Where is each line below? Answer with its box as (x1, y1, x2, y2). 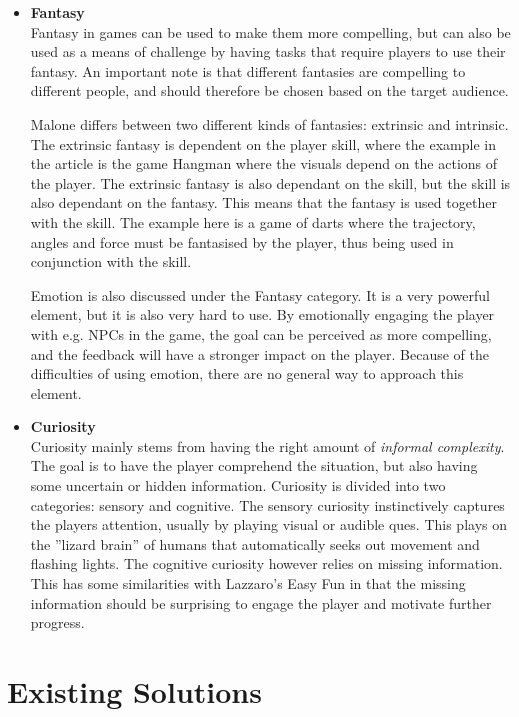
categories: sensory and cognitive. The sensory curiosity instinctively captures (30, 494, 505, 515)
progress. (30, 612, 85, 633)
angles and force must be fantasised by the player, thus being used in (30, 231, 454, 252)
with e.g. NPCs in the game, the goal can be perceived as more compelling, (30, 323, 492, 344)
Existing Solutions (7, 671, 262, 711)
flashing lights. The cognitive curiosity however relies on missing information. (30, 553, 503, 574)
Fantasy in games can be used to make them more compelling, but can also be (30, 21, 511, 42)
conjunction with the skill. (30, 251, 192, 272)
